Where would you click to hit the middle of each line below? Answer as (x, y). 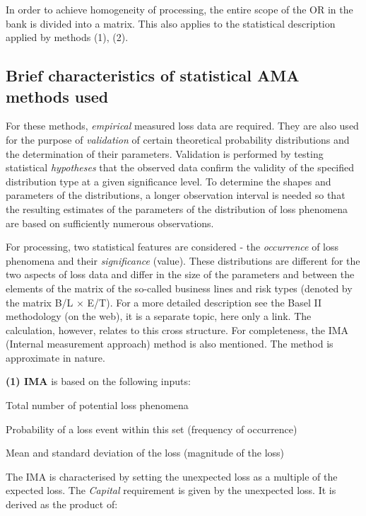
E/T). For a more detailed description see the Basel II (205, 302)
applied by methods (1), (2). (67, 37)
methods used (57, 96)
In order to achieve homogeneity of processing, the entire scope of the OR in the (179, 9)
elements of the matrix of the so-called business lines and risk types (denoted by (179, 288)
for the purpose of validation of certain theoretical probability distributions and (178, 139)
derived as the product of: (62, 504)
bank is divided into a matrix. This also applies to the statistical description (171, 23)
